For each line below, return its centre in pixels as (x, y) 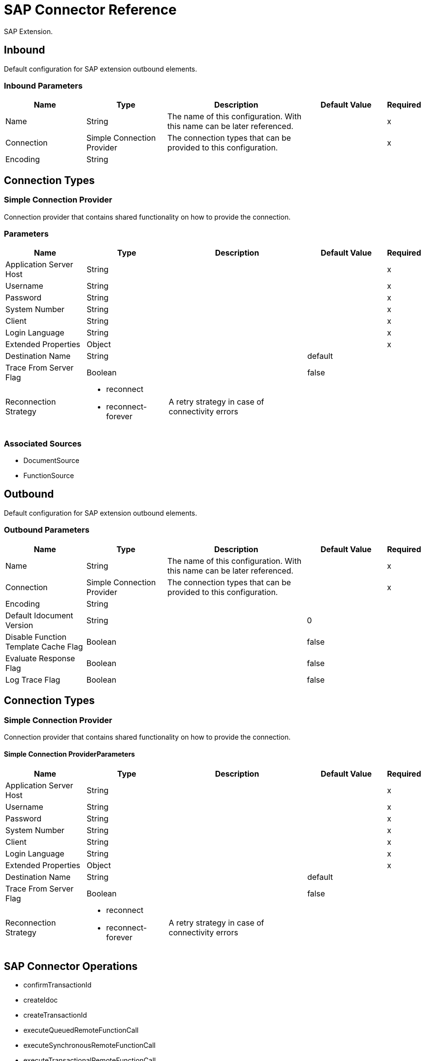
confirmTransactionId (57, 985)
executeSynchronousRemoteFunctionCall (90, 1045)
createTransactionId (55, 1015)
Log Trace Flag (33, 679)
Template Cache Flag (44, 646)
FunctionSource (49, 476)
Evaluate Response (40, 658)
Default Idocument (39, 615)
